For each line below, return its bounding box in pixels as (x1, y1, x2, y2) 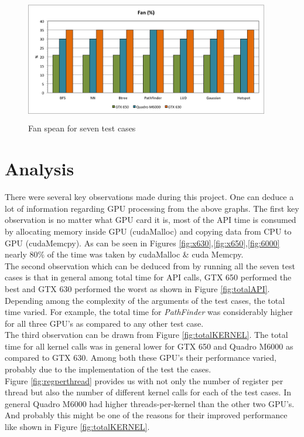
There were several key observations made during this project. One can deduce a (5, 191, 294, 203)
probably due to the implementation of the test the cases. (5, 363, 211, 375)
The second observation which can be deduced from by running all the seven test (5, 259, 295, 272)
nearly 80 (5, 248, 38, 260)
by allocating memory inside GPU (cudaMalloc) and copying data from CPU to (5, 225, 292, 237)
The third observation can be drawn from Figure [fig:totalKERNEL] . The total (5, 328, 288, 341)
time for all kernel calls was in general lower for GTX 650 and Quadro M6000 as (5, 340, 293, 352)
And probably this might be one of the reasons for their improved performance (5, 409, 288, 421)
